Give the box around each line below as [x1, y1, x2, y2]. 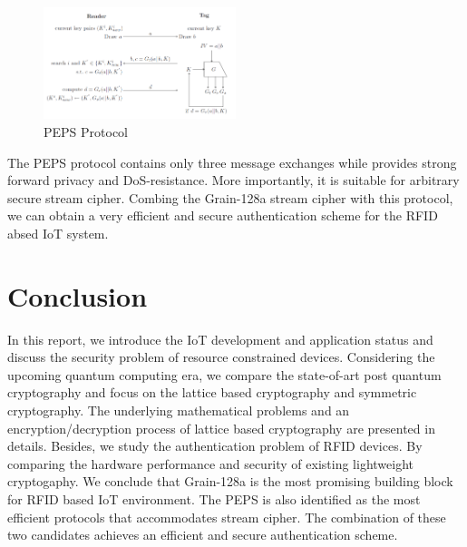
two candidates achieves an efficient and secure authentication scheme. [7, 525, 398, 544]
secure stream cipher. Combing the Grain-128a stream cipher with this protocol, [7, 188, 453, 207]
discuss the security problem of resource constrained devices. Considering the [7, 347, 435, 366]
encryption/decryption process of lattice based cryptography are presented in [7, 418, 435, 437]
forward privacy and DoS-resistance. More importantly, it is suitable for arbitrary [7, 171, 460, 190]
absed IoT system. [7, 223, 109, 242]
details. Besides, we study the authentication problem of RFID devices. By [7, 436, 423, 455]
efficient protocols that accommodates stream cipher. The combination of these [7, 507, 446, 526]
